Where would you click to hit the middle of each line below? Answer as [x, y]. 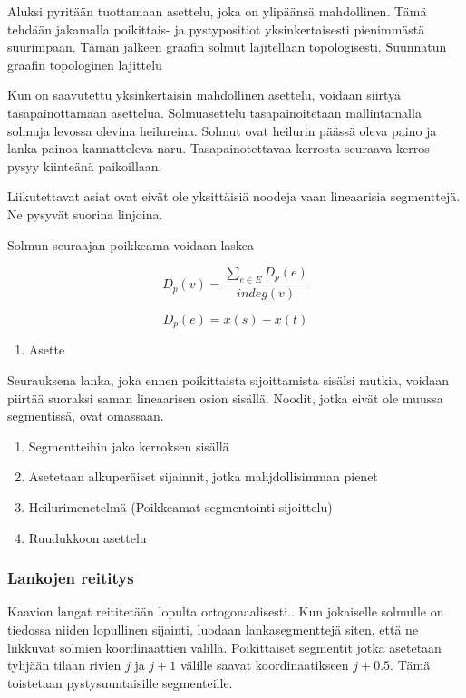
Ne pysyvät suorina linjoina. [85, 213]
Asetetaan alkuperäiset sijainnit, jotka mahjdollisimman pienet [203, 476]
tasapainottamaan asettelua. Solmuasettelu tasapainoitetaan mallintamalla [214, 112]
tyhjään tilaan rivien [64, 665]
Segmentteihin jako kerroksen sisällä [129, 446]
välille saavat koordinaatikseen [264, 665]
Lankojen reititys [71, 578]
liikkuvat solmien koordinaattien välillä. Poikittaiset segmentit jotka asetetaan [224, 647]
